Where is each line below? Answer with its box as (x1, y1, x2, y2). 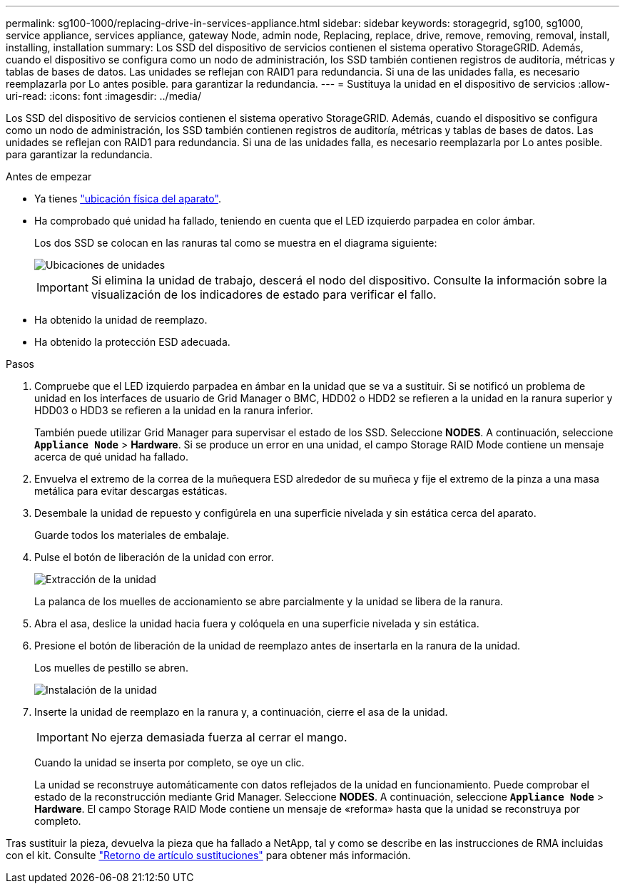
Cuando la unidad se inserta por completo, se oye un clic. (34, 756, 305, 769)
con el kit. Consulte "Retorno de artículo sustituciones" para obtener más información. (6, 849, 411, 861)
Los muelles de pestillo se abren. (34, 662, 188, 674)
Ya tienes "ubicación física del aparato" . (34, 192, 221, 205)
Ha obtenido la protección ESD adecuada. (34, 336, 230, 348)
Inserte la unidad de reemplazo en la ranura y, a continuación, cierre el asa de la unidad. (34, 706, 448, 718)
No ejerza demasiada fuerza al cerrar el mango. (91, 730, 347, 744)
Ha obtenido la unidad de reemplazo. (34, 314, 208, 326)
